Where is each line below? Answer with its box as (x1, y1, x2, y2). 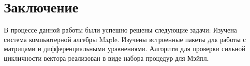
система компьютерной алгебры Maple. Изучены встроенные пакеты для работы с (4, 34, 246, 44)
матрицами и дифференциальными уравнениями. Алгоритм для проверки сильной (4, 44, 246, 54)
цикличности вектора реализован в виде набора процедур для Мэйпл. (4, 53, 209, 63)
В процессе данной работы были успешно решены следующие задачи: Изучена (4, 25, 237, 35)
